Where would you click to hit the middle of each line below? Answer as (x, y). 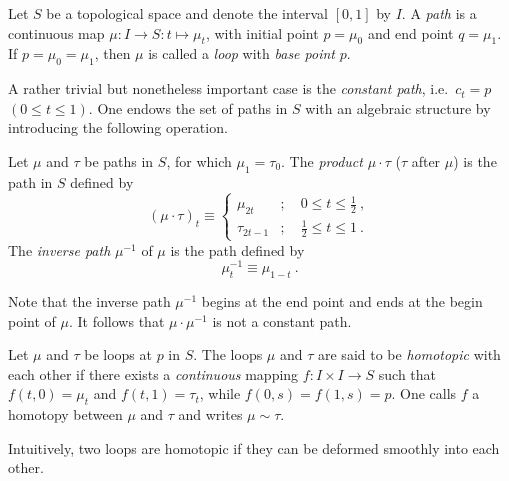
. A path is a (439, 13)
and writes (210, 414)
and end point (410, 32)
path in (30, 181)
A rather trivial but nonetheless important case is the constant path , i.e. (228, 88)
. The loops (228, 354)
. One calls (424, 393)
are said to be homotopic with (409, 354)
